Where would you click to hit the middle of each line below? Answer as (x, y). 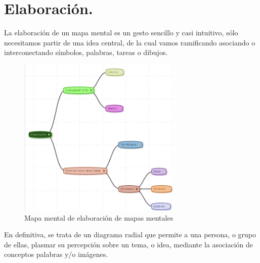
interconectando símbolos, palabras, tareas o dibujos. (86, 52)
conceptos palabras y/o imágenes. (56, 254)
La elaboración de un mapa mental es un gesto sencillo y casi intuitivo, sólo (121, 33)
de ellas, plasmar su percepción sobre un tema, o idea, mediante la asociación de (129, 244)
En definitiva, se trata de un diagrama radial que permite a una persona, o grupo (130, 234)
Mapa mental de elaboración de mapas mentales (99, 217)
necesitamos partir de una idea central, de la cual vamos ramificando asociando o (130, 42)
